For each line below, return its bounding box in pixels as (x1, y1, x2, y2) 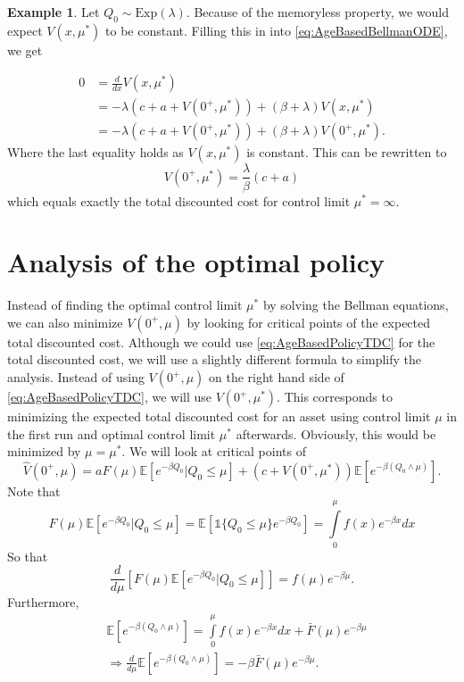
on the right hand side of (208, 368, 344, 387)
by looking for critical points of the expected (186, 312, 431, 331)
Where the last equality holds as (7, 143, 184, 162)
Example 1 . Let (7, 3, 100, 21)
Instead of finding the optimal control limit (7, 295, 243, 314)
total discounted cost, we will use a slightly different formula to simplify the (7, 350, 422, 369)
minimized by (7, 442, 81, 461)
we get (7, 40, 43, 59)
